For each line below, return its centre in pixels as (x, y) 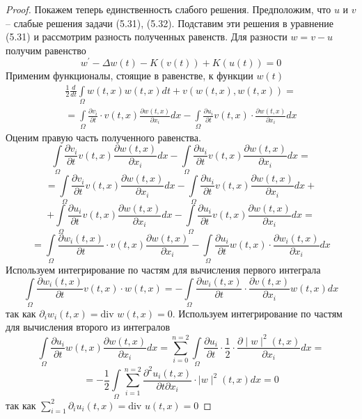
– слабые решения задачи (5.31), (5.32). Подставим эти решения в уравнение (170, 23)
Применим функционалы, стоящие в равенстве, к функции (129, 76)
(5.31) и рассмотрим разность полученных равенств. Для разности (147, 37)
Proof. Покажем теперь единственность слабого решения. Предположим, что (168, 9)
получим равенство (46, 50)
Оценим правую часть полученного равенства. (103, 137)
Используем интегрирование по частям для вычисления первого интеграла (163, 270)
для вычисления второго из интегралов (88, 327)
